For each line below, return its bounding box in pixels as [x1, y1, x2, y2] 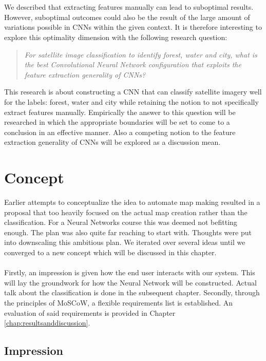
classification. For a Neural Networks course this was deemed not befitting [4, 217, 237, 227]
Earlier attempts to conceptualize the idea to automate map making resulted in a [4, 197, 260, 207]
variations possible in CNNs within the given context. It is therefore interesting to [4, 22, 262, 32]
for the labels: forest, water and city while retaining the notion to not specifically [4, 96, 259, 107]
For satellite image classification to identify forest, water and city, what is [24, 49, 257, 60]
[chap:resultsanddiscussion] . [4, 317, 90, 328]
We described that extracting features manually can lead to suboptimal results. [4, 2, 254, 12]
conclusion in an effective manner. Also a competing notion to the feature [4, 126, 236, 137]
